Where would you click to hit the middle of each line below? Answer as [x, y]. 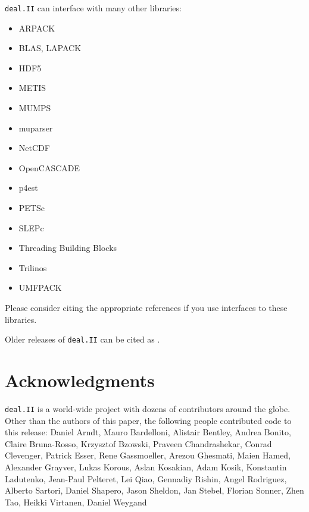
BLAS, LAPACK [50, 48]
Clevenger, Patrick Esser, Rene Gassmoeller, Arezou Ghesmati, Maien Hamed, [148, 455]
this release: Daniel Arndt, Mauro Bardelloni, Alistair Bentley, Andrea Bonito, [148, 432]
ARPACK [37, 28]
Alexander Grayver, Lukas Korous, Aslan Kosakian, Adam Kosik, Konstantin [146, 467]
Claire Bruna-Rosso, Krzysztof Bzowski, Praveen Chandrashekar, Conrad [138, 443]
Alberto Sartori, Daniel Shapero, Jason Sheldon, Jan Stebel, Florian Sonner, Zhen [154, 490]
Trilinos [33, 267]
